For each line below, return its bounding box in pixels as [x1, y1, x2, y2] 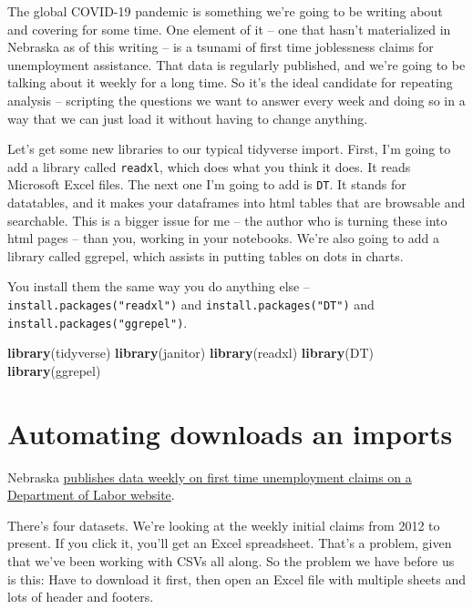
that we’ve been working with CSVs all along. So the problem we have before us [7, 552, 455, 571]
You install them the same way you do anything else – [7, 277, 310, 296]
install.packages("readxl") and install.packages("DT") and [7, 295, 375, 314]
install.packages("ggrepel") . [7, 312, 188, 331]
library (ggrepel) [7, 360, 101, 380]
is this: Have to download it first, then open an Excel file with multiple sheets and [7, 569, 467, 588]
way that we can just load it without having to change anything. [7, 108, 368, 127]
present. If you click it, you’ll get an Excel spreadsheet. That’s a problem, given [7, 533, 452, 553]
